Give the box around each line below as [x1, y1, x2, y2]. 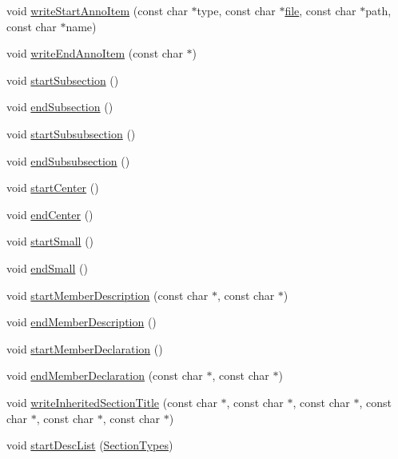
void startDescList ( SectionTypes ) [6, 437, 173, 453]
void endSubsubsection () [6, 152, 130, 169]
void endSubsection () [6, 98, 113, 115]
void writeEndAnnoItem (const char [6, 45, 183, 62]
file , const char [285, 2, 356, 18]
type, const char [197, 2, 276, 18]
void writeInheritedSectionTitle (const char [6, 393, 217, 410]
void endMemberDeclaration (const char [6, 367, 203, 384]
